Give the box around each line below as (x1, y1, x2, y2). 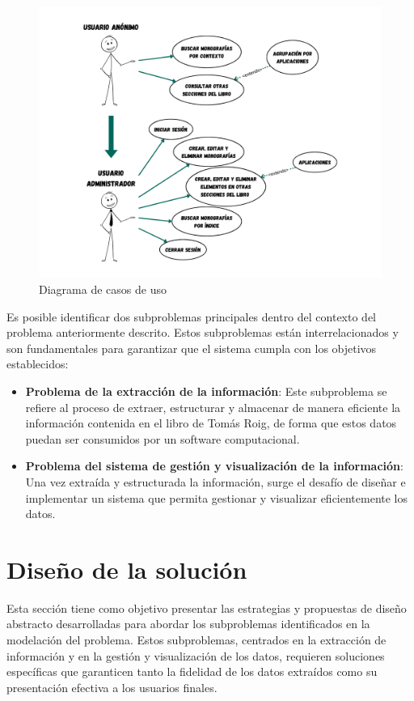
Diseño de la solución (6, 552, 247, 585)
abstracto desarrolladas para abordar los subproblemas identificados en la (6, 615, 370, 632)
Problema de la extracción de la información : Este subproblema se (25, 382, 387, 399)
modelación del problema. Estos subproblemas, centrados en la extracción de (6, 631, 387, 648)
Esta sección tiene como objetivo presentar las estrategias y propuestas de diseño (6, 599, 407, 616)
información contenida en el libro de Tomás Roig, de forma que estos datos (25, 414, 397, 431)
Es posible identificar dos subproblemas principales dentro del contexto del (6, 308, 377, 325)
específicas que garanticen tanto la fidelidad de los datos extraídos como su (6, 663, 378, 680)
